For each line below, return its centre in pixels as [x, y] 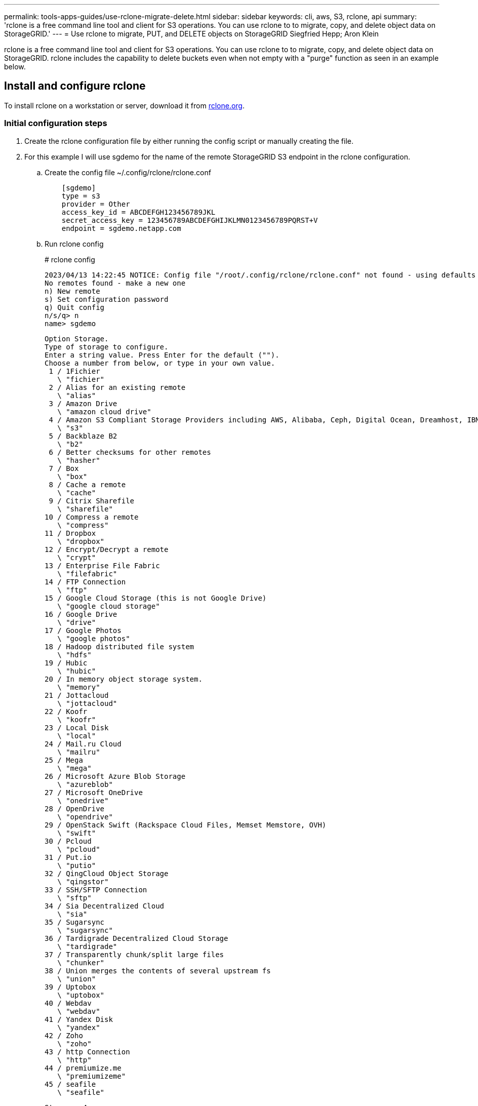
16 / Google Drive [81, 614]
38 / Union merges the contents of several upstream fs [158, 971]
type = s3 [81, 196]
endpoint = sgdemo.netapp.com [121, 228]
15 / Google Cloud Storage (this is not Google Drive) [156, 598]
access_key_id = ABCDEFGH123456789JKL [138, 212]
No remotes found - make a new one [115, 283]
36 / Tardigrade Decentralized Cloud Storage [136, 938]
